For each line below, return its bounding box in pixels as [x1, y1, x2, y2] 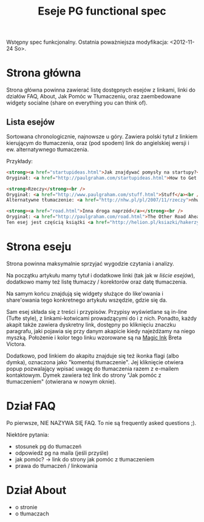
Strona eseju [6, 240, 72, 254]
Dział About [6, 484, 67, 497]
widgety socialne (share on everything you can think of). [6, 99, 148, 107]
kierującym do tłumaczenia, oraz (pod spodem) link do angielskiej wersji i [6, 139, 189, 146]
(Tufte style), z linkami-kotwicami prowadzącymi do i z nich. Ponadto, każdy [6, 314, 197, 322]
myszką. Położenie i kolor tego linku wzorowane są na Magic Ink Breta [6, 334, 182, 341]
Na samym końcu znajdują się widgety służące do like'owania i [6, 290, 164, 297]
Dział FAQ [6, 399, 56, 413]
